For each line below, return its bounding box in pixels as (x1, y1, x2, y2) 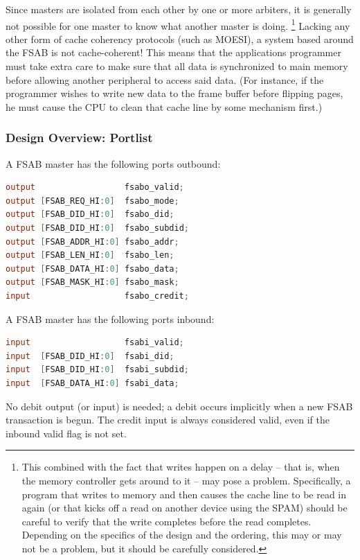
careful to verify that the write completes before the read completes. (21, 514, 312, 528)
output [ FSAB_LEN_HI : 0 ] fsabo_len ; (6, 250, 174, 261)
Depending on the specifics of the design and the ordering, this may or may (21, 527, 342, 542)
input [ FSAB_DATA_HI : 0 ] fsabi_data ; (6, 378, 179, 388)
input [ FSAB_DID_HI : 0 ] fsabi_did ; (6, 351, 174, 361)
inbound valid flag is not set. (6, 426, 127, 440)
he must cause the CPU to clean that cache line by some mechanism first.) (6, 99, 323, 114)
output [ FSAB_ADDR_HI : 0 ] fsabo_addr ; (6, 236, 179, 247)
